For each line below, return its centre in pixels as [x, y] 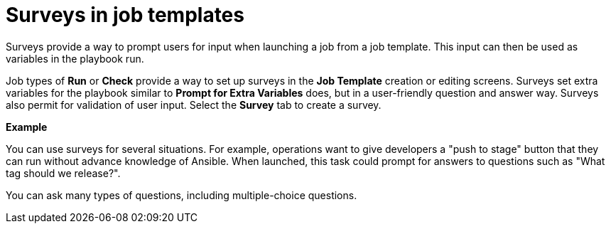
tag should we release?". [63, 173]
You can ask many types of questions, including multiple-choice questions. [182, 195]
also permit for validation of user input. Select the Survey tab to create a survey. [194, 105]
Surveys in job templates [125, 15]
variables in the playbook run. [75, 58]
